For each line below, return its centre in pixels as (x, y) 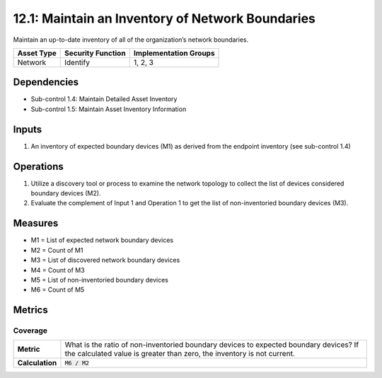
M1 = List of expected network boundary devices (102, 240)
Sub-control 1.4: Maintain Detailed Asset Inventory (104, 99)
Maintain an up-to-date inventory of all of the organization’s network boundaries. (131, 40)
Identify (77, 62)
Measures (36, 223)
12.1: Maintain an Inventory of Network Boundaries (164, 18)
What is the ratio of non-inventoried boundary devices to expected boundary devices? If (212, 345)
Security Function (95, 53)
